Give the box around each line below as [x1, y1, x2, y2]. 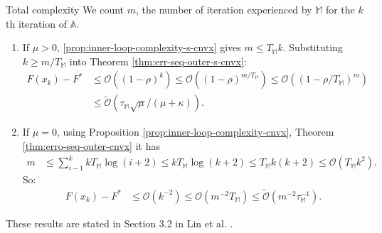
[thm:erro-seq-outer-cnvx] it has [22, 139, 160, 153]
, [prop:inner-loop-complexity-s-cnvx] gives [56, 40, 241, 55]
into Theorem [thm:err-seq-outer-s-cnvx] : [69, 53, 247, 68]
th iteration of [6, 16, 68, 31]
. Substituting [282, 40, 343, 55]
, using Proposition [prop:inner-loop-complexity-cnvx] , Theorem [56, 124, 334, 139]
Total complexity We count [6, 2, 124, 16]
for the [325, 2, 355, 16]
